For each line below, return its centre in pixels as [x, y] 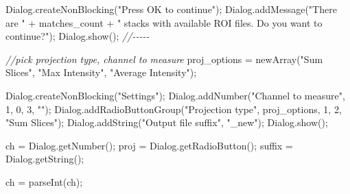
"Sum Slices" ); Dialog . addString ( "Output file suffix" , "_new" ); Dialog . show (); [167, 122]
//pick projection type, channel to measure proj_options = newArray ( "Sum [164, 59]
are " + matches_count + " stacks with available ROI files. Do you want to [164, 22]
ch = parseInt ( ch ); [44, 181]
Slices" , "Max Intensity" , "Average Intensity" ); [101, 72]
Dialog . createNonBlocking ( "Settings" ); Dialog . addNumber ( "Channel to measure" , [175, 95]
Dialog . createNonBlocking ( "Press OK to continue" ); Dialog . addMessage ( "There [171, 9]
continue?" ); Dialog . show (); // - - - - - [78, 36]
